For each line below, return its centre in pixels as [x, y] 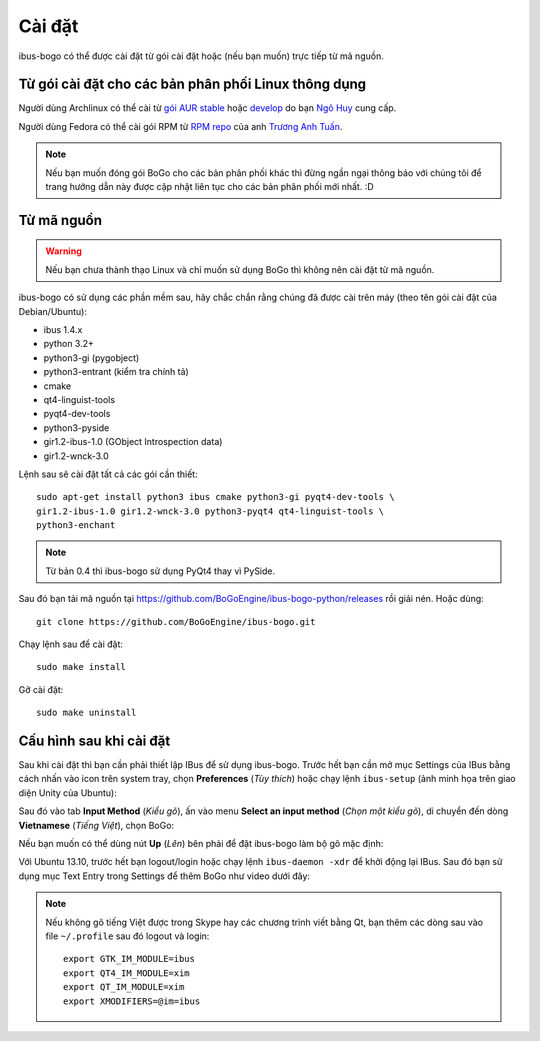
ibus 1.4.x [63, 329]
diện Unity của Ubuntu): [67, 792]
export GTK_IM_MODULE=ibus [129, 959]
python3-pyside [76, 427]
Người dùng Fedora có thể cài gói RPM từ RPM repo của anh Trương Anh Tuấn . [180, 126]
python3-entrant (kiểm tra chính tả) [116, 372]
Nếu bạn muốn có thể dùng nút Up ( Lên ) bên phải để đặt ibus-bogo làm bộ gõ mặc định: [201, 844]
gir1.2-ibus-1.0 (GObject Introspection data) [133, 442]
